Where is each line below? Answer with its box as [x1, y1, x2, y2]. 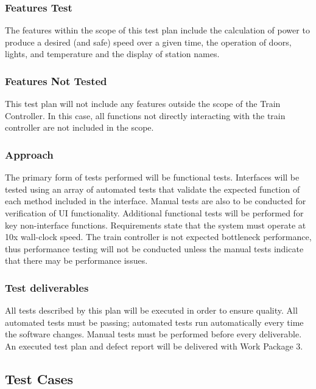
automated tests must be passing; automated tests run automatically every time [5, 315, 304, 328]
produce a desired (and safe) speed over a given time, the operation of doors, [5, 35, 292, 48]
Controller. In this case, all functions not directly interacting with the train [5, 109, 286, 122]
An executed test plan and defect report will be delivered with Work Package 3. [5, 339, 303, 352]
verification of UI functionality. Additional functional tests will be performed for [5, 207, 304, 219]
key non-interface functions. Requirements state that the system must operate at [5, 218, 306, 231]
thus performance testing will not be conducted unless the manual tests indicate [5, 242, 304, 255]
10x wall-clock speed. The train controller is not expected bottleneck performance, [5, 230, 312, 243]
